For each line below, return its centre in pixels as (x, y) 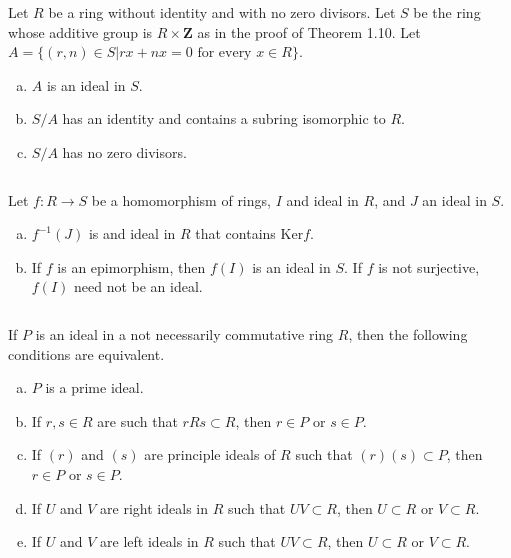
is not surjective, (429, 266)
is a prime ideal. (94, 387)
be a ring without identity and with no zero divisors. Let (222, 12)
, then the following (408, 333)
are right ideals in (154, 507)
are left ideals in (149, 541)
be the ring (447, 12)
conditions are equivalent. (86, 353)
